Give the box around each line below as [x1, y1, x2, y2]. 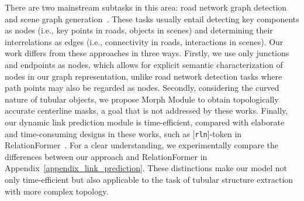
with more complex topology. [5, 185, 109, 197]
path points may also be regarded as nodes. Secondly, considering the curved [5, 81, 279, 94]
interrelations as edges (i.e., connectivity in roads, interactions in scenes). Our [5, 35, 284, 47]
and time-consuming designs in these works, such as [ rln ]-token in [5, 127, 242, 139]
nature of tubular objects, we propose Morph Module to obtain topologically [5, 93, 279, 105]
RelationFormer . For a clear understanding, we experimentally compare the [5, 139, 279, 151]
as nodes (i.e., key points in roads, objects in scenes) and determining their [5, 24, 273, 36]
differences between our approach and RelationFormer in [5, 150, 208, 162]
